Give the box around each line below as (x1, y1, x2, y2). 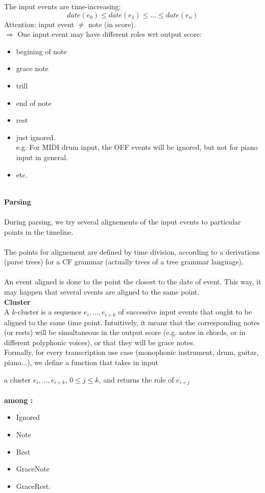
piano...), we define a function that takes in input (4, 357, 158, 368)
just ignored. (16, 131, 56, 142)
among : (4, 394, 33, 405)
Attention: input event (4, 18, 74, 29)
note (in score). (88, 18, 136, 29)
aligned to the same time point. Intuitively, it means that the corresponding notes (4, 317, 260, 327)
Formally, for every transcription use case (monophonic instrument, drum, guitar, (4, 347, 259, 357)
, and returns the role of (99, 374, 174, 385)
